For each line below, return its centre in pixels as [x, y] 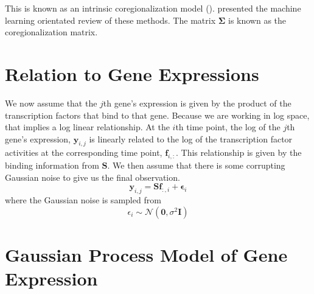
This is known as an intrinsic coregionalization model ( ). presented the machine [153, 8]
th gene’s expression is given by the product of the [197, 103]
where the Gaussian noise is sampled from [83, 200]
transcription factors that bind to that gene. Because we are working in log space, [157, 115]
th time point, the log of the [228, 127]
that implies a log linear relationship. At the [87, 127]
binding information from [52, 165]
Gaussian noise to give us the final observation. [92, 177]
